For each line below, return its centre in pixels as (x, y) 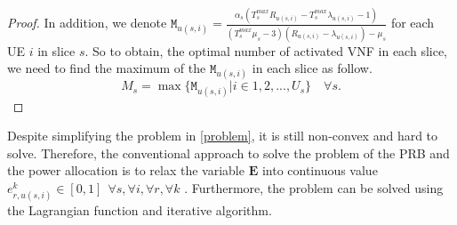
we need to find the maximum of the (107, 68)
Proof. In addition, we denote (87, 23)
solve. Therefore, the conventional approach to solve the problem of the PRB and (228, 153)
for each (413, 23)
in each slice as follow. (312, 68)
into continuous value (320, 170)
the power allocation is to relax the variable (126, 170)
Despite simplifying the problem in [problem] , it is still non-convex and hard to (223, 136)
